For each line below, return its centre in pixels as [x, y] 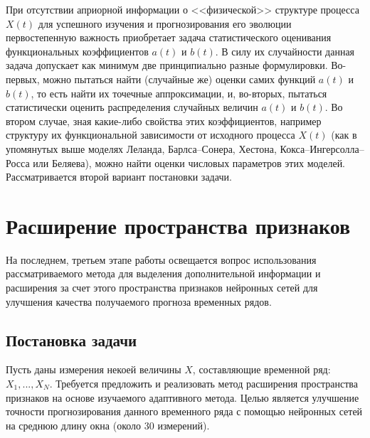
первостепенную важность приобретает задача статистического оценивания [169, 37]
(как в [344, 135]
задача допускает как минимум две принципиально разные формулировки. [167, 65]
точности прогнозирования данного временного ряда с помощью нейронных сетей [184, 411]
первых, [23, 79]
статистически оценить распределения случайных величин [132, 107]
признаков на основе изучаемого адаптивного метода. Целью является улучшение [183, 397]
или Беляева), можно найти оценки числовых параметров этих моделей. [189, 162]
